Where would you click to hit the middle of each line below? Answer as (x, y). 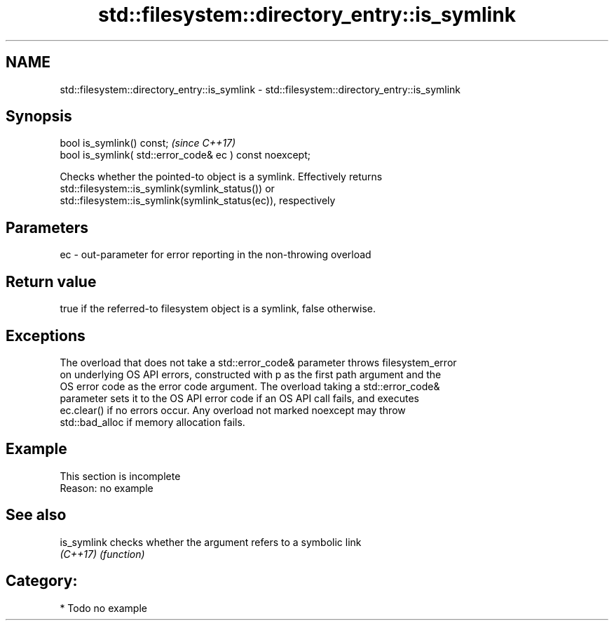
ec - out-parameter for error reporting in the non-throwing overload (216, 255)
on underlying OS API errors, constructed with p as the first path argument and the (251, 374)
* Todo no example (103, 608)
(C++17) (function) (102, 554)
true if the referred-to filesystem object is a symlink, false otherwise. (218, 309)
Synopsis (39, 116)
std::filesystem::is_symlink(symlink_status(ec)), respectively (198, 201)
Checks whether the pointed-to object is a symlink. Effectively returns (221, 177)
